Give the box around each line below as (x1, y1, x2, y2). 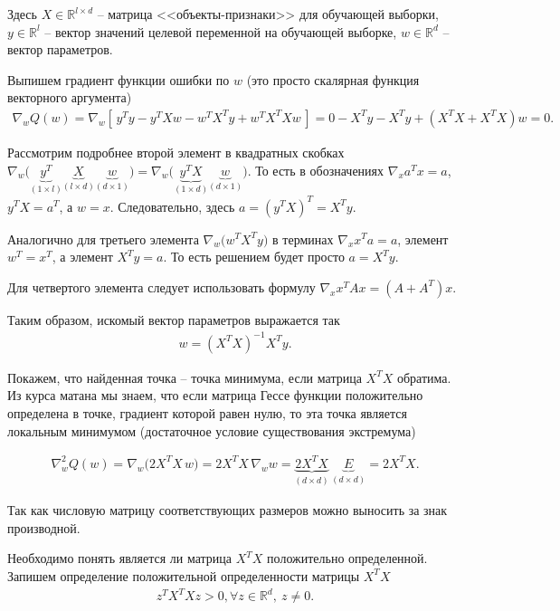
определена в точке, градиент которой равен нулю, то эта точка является (7, 404, 407, 423)
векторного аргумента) (7, 88, 132, 107)
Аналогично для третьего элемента (7, 229, 199, 248)
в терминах (272, 229, 334, 248)
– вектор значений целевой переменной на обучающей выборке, (44, 22, 397, 41)
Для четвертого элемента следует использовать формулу (7, 277, 316, 296)
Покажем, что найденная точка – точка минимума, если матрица (7, 368, 362, 387)
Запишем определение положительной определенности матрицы (7, 566, 360, 585)
